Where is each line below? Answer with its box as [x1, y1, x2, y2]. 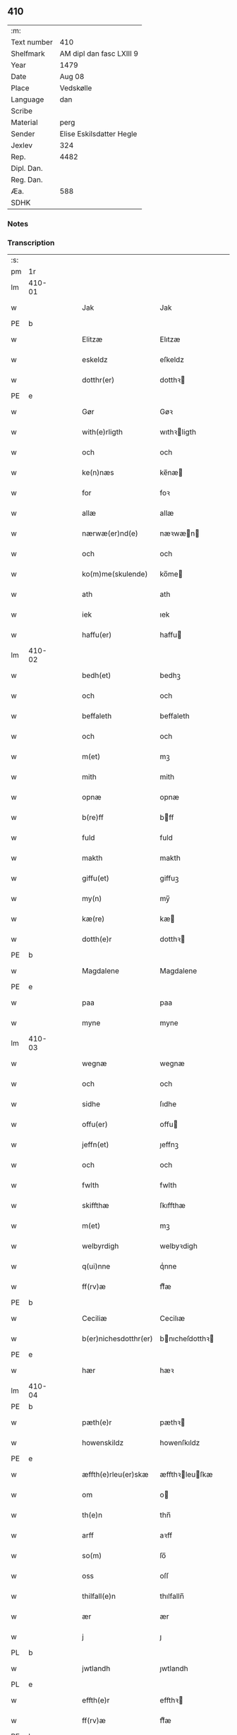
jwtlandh [82, 1664, 111, 1674]
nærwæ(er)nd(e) [82, 528, 139, 538]
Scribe [11, 106, 33, 116]
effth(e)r [82, 1695, 110, 1705]
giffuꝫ [159, 873, 179, 883]
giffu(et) [82, 873, 109, 883]
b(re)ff [82, 813, 104, 823]
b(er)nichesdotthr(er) [82, 1334, 153, 1343]
